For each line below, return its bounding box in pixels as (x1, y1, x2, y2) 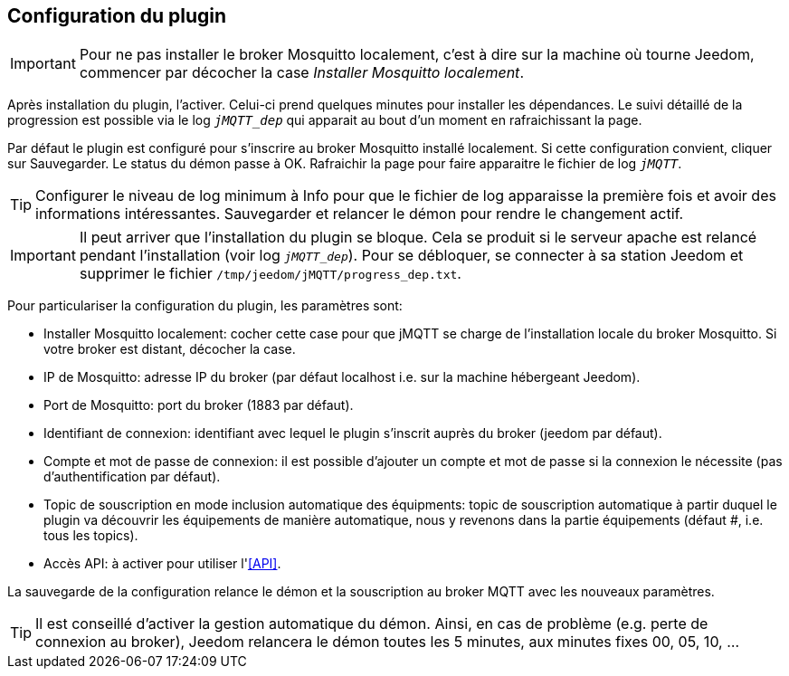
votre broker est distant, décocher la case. (43, 341, 296, 357)
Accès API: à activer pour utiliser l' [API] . (43, 556, 281, 572)
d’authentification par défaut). (43, 469, 221, 485)
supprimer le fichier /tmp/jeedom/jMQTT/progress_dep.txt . (79, 264, 461, 283)
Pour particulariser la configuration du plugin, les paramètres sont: (7, 298, 403, 314)
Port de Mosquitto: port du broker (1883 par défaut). (43, 397, 354, 414)
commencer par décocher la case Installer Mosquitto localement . (79, 63, 524, 82)
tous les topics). (43, 528, 138, 544)
